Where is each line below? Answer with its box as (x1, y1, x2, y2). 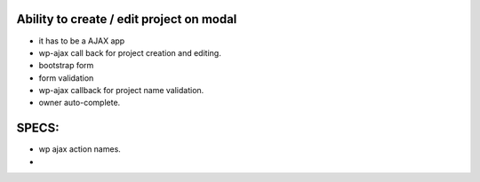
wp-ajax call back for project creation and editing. (38, 47, 221, 58)
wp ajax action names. (38, 144, 122, 154)
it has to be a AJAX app (38, 36, 125, 46)
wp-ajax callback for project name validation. (38, 85, 204, 96)
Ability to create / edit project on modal (16, 12, 237, 27)
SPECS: (16, 121, 60, 136)
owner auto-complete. (38, 98, 121, 108)
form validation (38, 72, 94, 83)
